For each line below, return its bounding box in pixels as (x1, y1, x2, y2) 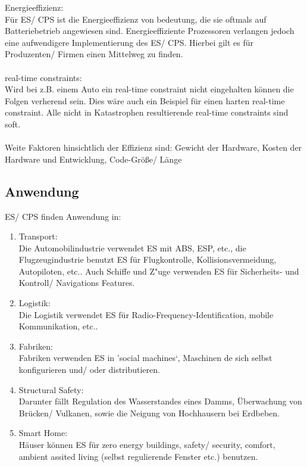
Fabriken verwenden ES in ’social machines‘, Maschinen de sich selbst (18, 351, 272, 364)
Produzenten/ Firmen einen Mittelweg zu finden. (5, 48, 183, 60)
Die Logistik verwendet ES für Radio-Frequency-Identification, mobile (18, 308, 274, 320)
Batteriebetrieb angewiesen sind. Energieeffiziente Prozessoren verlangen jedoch (5, 24, 295, 37)
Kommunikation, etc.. (18, 320, 98, 332)
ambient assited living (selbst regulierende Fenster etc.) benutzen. (18, 450, 258, 462)
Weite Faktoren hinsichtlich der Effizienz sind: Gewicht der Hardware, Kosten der (5, 141, 302, 154)
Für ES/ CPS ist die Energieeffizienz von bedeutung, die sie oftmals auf (5, 13, 267, 25)
